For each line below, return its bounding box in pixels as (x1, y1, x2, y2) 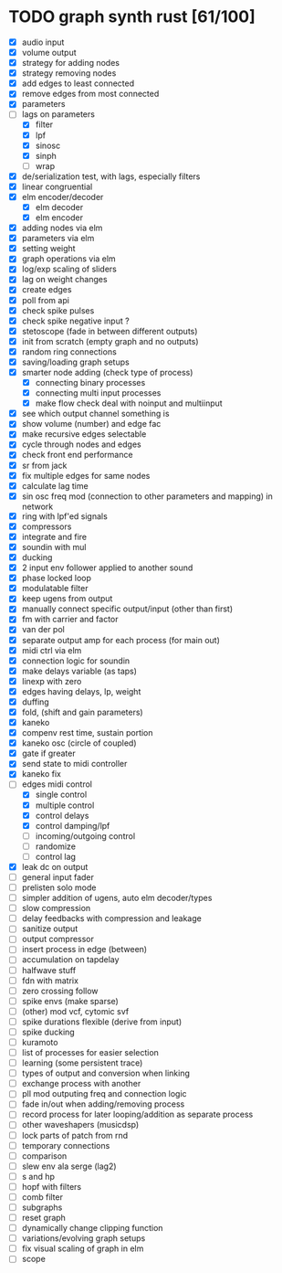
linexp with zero (21, 675, 82, 686)
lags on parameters (21, 109, 95, 120)
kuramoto (21, 1036, 58, 1047)
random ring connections (21, 345, 118, 357)
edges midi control (21, 779, 93, 790)
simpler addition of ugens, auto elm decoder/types (21, 893, 213, 904)
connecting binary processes (35, 377, 146, 387)
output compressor (21, 934, 95, 945)
